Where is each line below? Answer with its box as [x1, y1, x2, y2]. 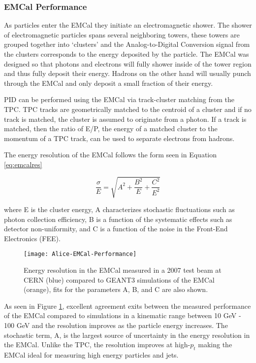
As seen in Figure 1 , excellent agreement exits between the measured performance [4, 300, 251, 311]
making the [198, 339, 232, 350]
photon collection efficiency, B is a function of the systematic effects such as [4, 214, 232, 224]
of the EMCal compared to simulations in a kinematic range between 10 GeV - [4, 310, 241, 321]
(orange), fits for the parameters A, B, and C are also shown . [24, 284, 208, 294]
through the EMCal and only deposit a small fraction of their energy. [4, 77, 213, 88]
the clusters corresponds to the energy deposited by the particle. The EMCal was [4, 49, 249, 59]
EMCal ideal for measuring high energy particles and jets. [4, 350, 179, 360]
